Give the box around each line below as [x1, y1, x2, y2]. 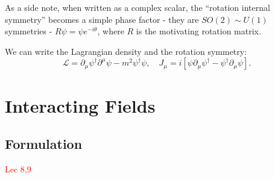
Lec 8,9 [5, 162, 31, 175]
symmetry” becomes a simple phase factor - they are [5, 13, 199, 25]
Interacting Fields [5, 93, 156, 118]
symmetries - [5, 25, 52, 37]
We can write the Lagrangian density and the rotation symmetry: [5, 45, 247, 57]
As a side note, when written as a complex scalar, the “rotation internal [5, 1, 270, 13]
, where [97, 25, 124, 37]
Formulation [5, 134, 83, 153]
